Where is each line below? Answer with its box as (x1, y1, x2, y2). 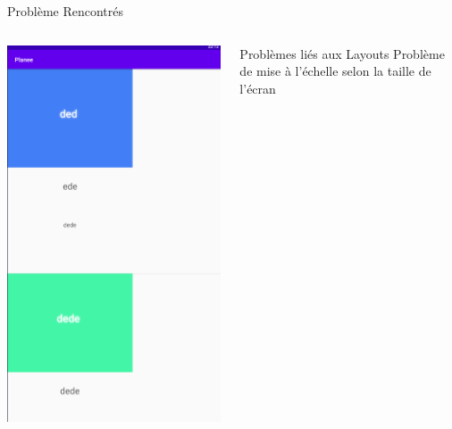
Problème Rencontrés (7, 2, 124, 20)
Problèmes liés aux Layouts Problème (239, 44, 445, 62)
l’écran (239, 78, 276, 97)
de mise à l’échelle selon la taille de (239, 62, 431, 80)
